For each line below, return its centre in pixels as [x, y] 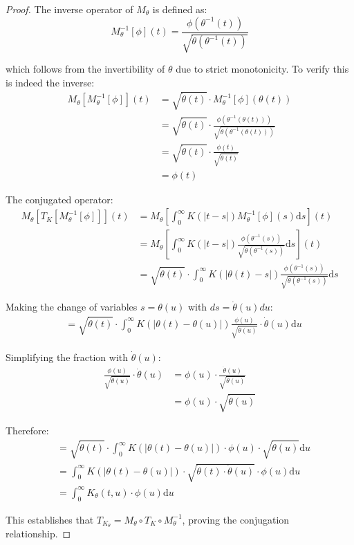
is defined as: [180, 9]
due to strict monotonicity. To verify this [262, 69]
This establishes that [50, 519]
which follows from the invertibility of [85, 69]
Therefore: [27, 431]
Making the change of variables [72, 307]
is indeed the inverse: [50, 82]
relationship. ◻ [38, 534]
